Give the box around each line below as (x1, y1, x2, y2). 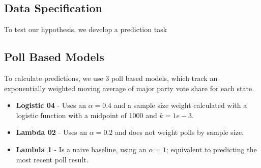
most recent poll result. (16, 154, 89, 164)
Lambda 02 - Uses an (16, 127, 88, 137)
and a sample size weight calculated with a (113, 100, 247, 110)
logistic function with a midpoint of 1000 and (16, 109, 157, 120)
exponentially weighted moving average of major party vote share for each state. (4, 82, 254, 93)
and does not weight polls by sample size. (114, 127, 244, 137)
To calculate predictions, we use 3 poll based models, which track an (4, 73, 218, 83)
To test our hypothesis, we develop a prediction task (4, 24, 167, 35)
